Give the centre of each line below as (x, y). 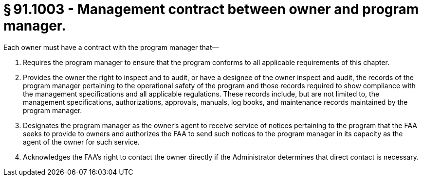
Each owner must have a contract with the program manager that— (111, 47)
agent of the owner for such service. (81, 142)
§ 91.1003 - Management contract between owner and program (211, 9)
